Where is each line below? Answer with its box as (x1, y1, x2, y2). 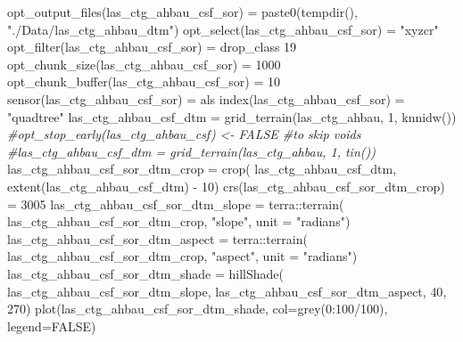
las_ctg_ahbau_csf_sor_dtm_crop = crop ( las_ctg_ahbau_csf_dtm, (7, 159, 397, 178)
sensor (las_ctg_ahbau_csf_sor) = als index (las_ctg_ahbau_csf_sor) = (7, 89, 405, 108)
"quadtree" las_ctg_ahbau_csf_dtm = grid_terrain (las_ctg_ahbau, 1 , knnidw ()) (7, 107, 457, 126)
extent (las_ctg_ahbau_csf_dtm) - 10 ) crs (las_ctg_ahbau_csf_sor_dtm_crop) (7, 176, 445, 195)
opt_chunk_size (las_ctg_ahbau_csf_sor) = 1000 (7, 54, 281, 73)
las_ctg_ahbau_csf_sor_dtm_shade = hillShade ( (7, 264, 284, 282)
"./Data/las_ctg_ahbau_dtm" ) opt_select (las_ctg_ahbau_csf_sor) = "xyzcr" (7, 20, 439, 38)
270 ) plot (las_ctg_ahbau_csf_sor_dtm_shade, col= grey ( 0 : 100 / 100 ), (7, 299, 388, 318)
